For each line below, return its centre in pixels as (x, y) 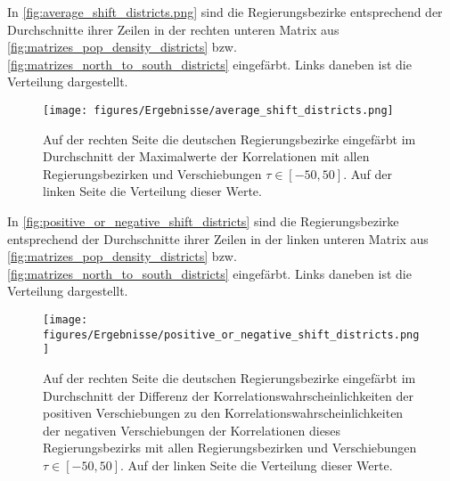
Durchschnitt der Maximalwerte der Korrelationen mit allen (206, 156)
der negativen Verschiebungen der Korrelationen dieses (192, 430)
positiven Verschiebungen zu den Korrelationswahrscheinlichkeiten (223, 413)
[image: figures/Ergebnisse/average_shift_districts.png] (218, 110)
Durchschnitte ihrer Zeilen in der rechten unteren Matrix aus (173, 29)
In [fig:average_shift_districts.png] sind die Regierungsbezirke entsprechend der (225, 12)
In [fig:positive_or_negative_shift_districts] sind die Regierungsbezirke (203, 221)
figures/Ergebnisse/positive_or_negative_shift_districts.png (231, 334)
